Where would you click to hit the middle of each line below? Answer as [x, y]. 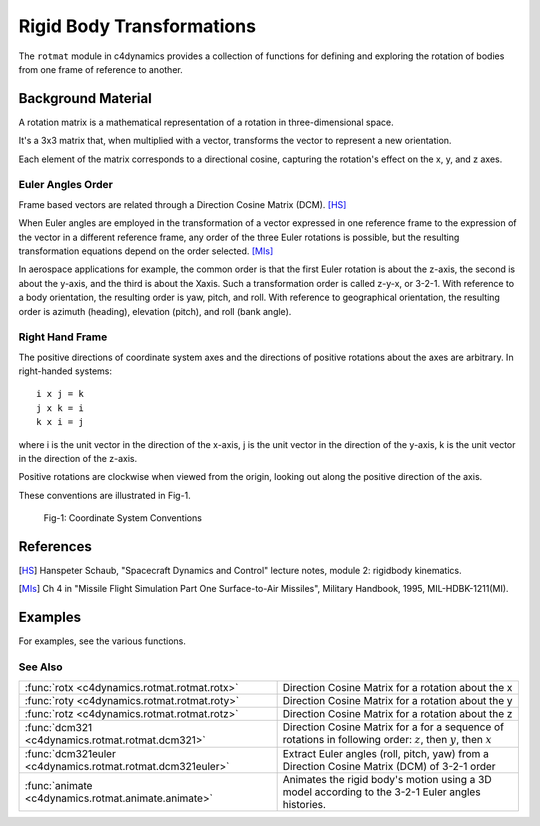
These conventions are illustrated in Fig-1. [105, 495]
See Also [40, 667]
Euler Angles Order [66, 185]
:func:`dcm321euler [70, 753]
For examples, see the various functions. [102, 641]
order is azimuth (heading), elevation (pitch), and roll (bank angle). [155, 311]
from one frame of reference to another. [101, 69]
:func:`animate [58, 785]
